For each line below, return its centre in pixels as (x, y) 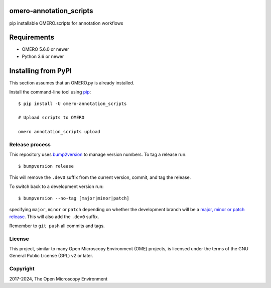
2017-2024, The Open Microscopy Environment (58, 278)
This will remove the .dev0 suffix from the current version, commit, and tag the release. (100, 177)
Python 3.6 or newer (43, 56)
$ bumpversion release (46, 166)
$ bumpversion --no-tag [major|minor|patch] (74, 198)
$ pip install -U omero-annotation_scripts (73, 104)
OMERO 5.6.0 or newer (46, 49)
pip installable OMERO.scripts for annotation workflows (66, 23)
